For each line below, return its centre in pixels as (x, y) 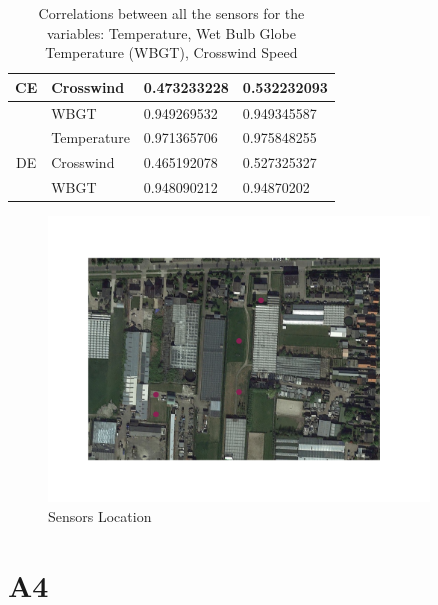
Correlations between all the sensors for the (171, 13)
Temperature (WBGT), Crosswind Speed (171, 52)
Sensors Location (100, 516)
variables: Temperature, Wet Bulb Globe (171, 32)
